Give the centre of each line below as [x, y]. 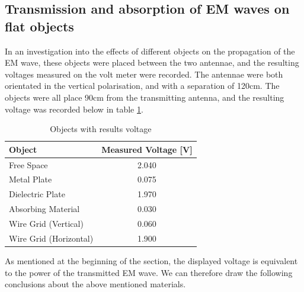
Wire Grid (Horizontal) [51, 238]
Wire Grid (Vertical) [46, 223]
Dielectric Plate [37, 194]
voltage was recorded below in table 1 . [74, 109]
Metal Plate [31, 179]
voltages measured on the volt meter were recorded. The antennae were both [144, 74]
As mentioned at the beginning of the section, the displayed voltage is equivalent [151, 260]
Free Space [28, 164]
